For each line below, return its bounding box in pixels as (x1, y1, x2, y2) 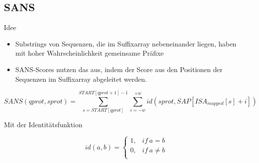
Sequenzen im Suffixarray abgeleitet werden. (15, 74, 147, 84)
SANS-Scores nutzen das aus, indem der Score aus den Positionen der (15, 64, 223, 74)
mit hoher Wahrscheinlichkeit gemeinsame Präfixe (15, 48, 164, 58)
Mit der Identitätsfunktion (4, 119, 83, 130)
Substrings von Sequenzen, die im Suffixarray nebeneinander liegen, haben (15, 38, 237, 48)
